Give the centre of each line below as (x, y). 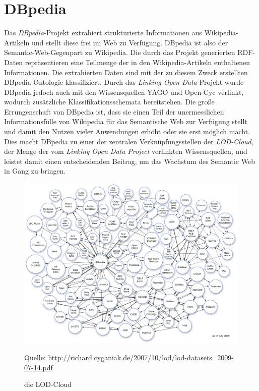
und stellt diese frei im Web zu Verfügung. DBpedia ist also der (130, 42)
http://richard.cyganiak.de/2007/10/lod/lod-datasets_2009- (141, 357)
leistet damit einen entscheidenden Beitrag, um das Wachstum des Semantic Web (129, 161)
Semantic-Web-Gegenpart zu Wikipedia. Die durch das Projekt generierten (120, 52)
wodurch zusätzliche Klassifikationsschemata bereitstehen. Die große (109, 102)
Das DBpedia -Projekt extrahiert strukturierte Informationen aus (103, 33)
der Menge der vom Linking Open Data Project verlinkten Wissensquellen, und (126, 151)
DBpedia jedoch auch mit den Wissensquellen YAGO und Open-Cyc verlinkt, (124, 92)
